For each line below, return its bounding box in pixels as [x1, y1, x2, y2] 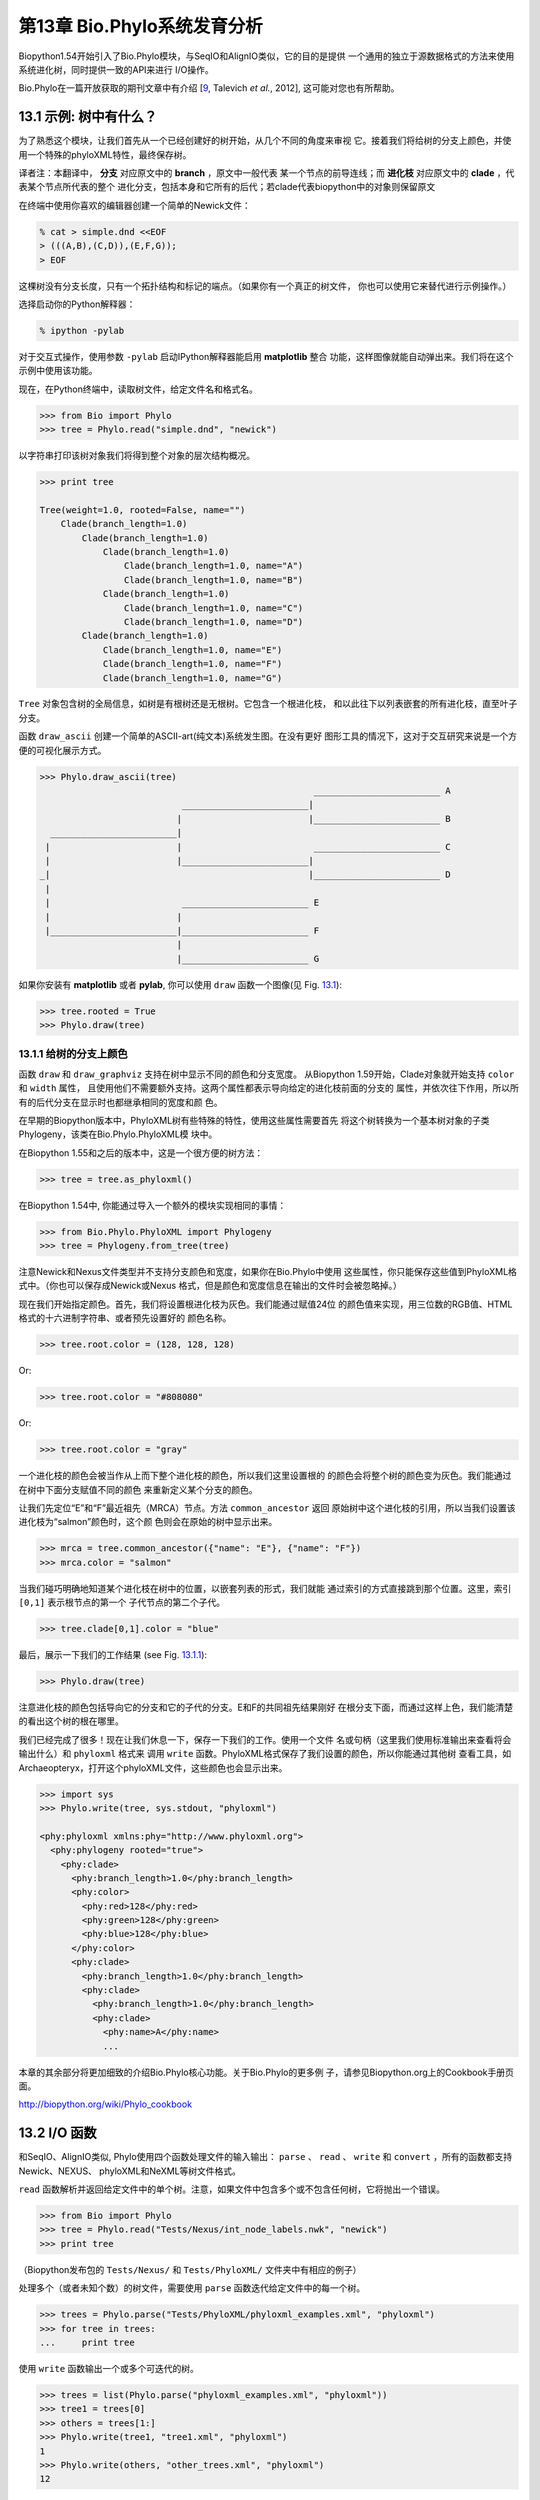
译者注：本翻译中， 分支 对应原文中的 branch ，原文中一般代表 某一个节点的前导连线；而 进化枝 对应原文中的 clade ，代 [18, 167, 515, 179]
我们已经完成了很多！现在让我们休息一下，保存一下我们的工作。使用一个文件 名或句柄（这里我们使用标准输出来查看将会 [18, 1733, 512, 1745]
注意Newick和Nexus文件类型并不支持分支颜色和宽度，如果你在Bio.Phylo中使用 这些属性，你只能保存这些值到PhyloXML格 [18, 1266, 517, 1278]
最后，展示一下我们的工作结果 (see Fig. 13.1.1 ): [18, 1649, 208, 1661]
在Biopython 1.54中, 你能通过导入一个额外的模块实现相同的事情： [18, 1199, 287, 1211]
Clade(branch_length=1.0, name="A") [123, 560, 304, 572]
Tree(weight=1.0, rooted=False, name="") [39, 504, 246, 515]
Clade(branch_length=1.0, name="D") [123, 616, 304, 627]
